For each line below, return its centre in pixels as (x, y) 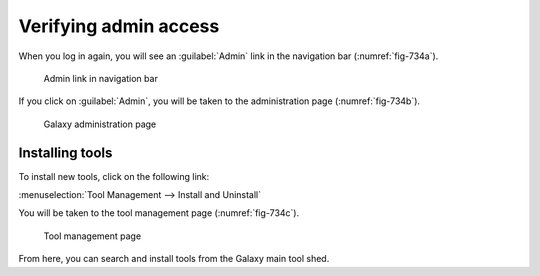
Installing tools (65, 152)
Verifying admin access (119, 26)
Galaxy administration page (100, 124)
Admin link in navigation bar (101, 78)
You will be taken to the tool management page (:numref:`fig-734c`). (159, 213)
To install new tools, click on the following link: (114, 176)
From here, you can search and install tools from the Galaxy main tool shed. (174, 259)
